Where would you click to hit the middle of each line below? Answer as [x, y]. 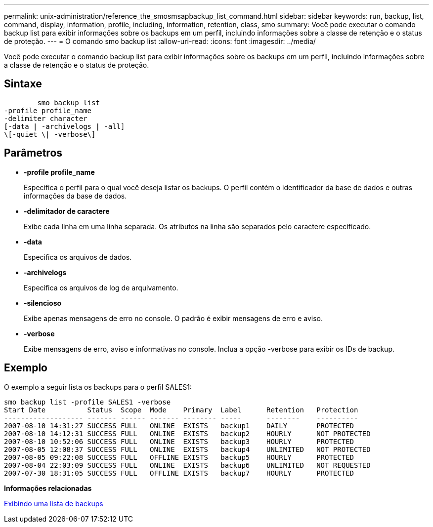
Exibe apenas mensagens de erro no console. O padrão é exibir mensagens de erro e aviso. [173, 318]
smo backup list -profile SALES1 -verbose [87, 402]
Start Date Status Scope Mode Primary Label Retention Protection [181, 410]
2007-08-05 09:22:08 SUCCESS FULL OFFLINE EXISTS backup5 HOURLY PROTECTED [179, 457]
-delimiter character [46, 118]
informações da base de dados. [75, 196]
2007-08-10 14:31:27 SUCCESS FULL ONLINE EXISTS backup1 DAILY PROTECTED [179, 426]
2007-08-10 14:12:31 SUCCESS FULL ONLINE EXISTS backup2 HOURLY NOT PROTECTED [187, 433]
